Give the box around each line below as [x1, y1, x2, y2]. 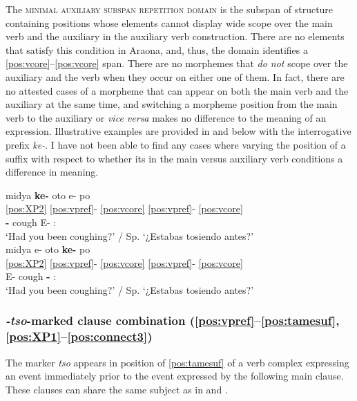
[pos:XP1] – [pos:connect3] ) [6, 328, 153, 345]
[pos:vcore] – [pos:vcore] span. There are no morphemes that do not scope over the [6, 56, 348, 71]
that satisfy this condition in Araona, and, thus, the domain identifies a [6, 42, 308, 57]
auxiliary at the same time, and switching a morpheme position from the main [6, 97, 338, 111]
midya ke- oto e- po [6, 187, 90, 202]
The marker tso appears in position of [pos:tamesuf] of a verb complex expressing [6, 355, 349, 369]
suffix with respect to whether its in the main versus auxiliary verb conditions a [6, 151, 343, 165]
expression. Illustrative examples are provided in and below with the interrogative [6, 124, 351, 138]
